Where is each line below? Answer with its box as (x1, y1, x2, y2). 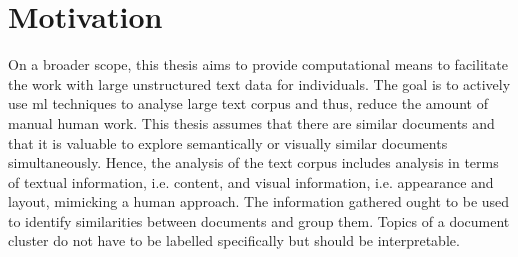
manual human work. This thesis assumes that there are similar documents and (8, 112, 495, 133)
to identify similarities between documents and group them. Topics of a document (8, 210, 510, 231)
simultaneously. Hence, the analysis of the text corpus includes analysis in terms (8, 152, 499, 173)
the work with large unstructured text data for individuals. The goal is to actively (8, 73, 511, 94)
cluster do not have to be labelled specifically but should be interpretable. (8, 230, 460, 251)
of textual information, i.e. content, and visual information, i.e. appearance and (8, 171, 494, 192)
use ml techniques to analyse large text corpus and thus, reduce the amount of (8, 93, 488, 114)
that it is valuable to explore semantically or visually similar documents (8, 132, 448, 153)
